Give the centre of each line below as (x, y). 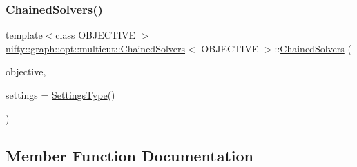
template (24, 35)
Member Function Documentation (130, 155)
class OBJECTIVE (95, 35)
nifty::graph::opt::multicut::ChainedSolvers (96, 48)
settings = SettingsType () (60, 95)
